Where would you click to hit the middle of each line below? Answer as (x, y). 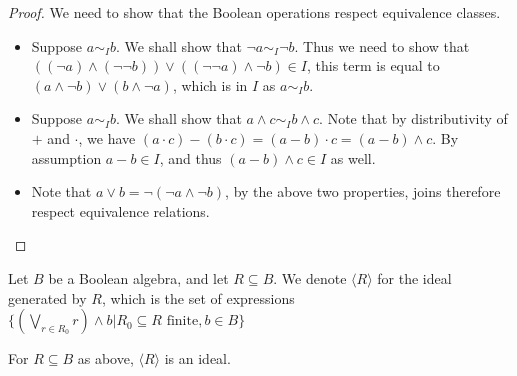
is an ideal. (197, 358)
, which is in (210, 84)
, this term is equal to (373, 65)
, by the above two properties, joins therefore (363, 191)
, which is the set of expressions (198, 297)
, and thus (190, 157)
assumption (66, 157)
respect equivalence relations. (120, 210)
